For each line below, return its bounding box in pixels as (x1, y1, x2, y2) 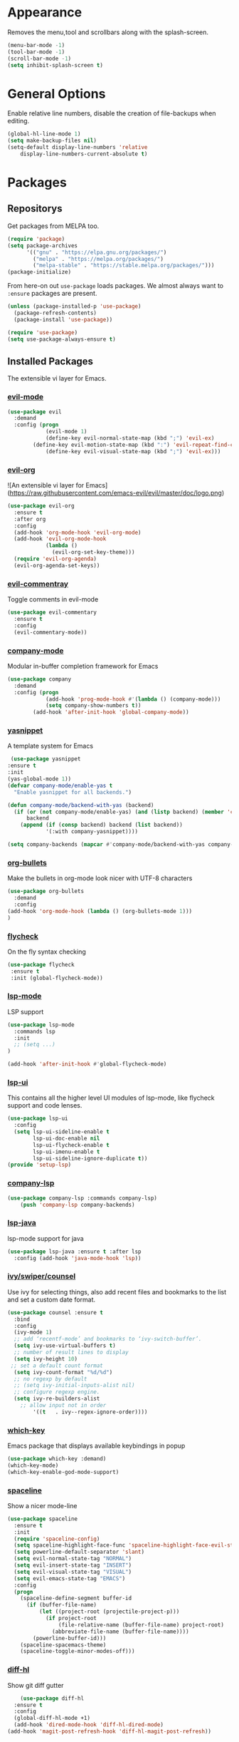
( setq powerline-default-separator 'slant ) (14, 1548, 144, 1556)
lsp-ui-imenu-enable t (33, 1148, 100, 1155)
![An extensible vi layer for (7, 481, 85, 490)
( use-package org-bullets (7, 888, 84, 895)
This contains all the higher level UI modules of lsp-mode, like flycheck (7, 1093, 215, 1102)
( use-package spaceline (7, 1515, 78, 1522)
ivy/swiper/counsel (7, 1272, 76, 1282)
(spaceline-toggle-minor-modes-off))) (20, 1648, 135, 1655)
